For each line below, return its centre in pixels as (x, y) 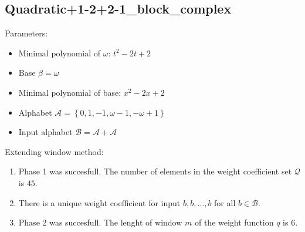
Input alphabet (45, 132)
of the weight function (234, 222)
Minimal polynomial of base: (70, 92)
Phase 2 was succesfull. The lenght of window (100, 222)
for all (225, 202)
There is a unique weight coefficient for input (99, 202)
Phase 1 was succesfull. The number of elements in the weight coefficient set (155, 171)
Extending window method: (54, 151)
